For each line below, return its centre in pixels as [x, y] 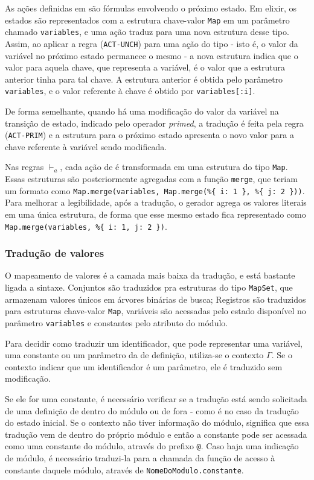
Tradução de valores [55, 253]
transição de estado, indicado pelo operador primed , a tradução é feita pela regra [154, 123]
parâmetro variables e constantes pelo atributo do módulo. [117, 322]
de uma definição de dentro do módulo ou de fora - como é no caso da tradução [152, 410]
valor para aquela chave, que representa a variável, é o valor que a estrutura [145, 67]
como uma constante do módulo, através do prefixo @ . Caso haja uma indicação [152, 446]
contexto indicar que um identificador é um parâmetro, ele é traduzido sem [144, 366]
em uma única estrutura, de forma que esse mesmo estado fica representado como [155, 214]
